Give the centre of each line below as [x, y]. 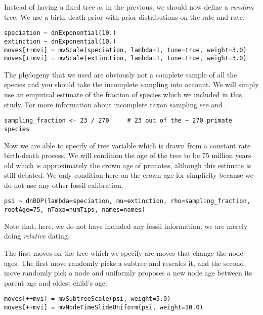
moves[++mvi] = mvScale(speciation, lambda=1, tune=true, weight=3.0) [125, 50]
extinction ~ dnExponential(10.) [60, 41]
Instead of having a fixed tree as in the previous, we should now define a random [129, 7]
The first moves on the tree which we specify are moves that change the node [124, 252]
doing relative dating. [37, 236]
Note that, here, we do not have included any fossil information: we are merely [126, 226]
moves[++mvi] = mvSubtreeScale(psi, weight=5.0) [87, 299]
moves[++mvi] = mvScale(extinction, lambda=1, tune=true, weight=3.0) [125, 58]
